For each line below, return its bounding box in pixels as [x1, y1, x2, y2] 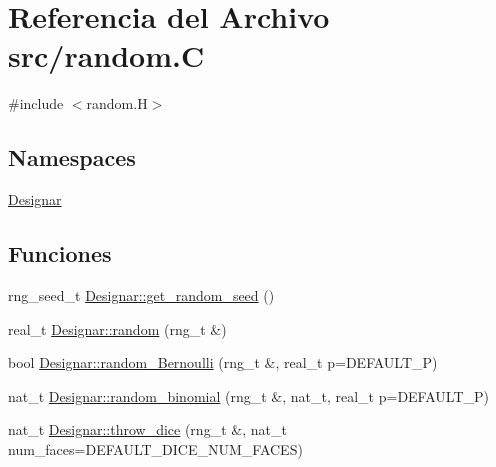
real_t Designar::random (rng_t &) [8, 318, 227, 339]
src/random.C [8, 35, 205, 76]
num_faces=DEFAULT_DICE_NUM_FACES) [8, 438, 303, 459]
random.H [86, 93, 148, 114]
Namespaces [8, 142, 136, 173]
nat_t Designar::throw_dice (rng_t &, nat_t [8, 419, 287, 440]
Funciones [8, 238, 112, 269]
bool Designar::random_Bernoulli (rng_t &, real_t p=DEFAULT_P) [8, 352, 438, 373]
